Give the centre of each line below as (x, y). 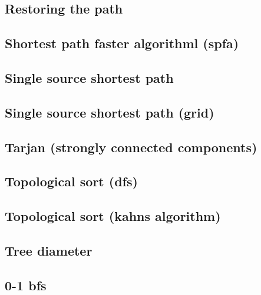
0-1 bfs (26, 285)
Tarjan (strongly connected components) (131, 147)
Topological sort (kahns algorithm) (113, 216)
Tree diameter (49, 250)
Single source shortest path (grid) (110, 112)
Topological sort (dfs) (71, 181)
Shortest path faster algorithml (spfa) (122, 43)
